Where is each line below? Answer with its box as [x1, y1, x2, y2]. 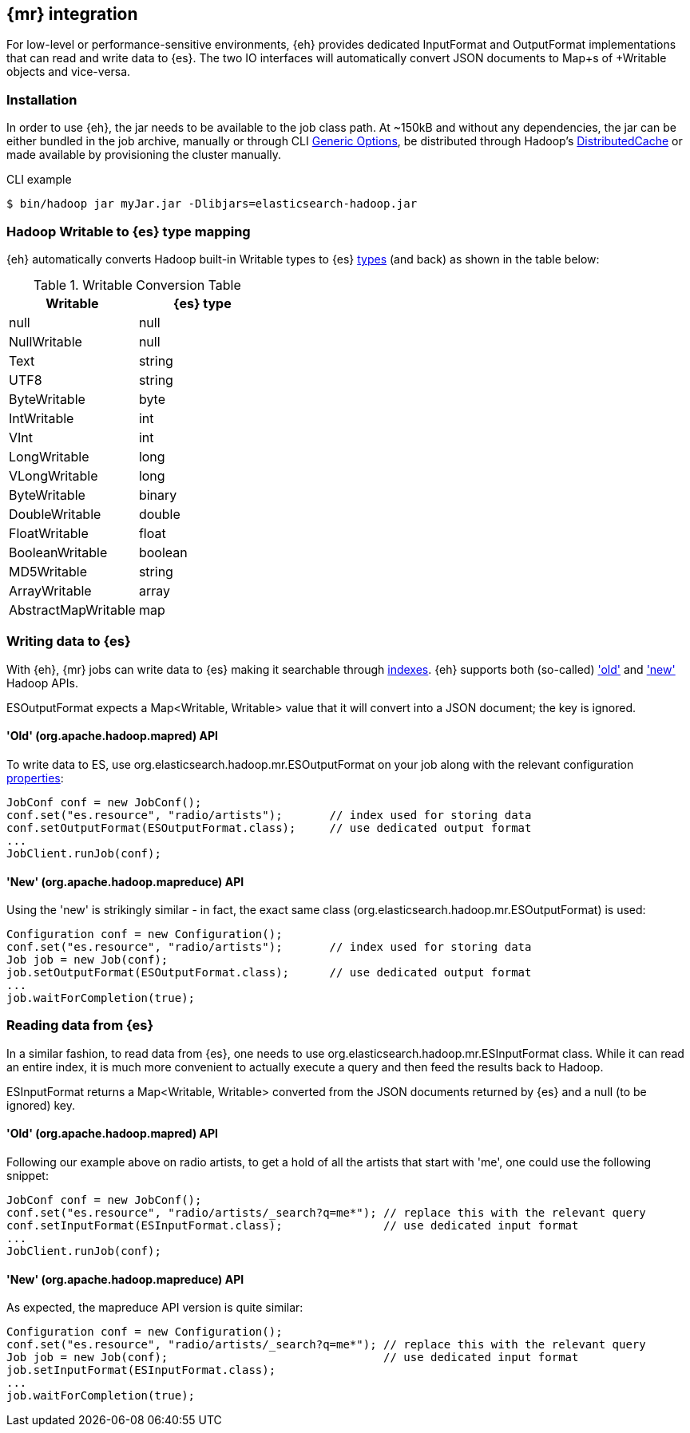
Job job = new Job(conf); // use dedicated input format [6, 1351, 579, 1364]
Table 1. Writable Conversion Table [33, 276, 241, 293]
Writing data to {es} [6, 633, 131, 650]
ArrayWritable [9, 582, 92, 599]
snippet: [6, 1169, 49, 1183]
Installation [6, 91, 77, 108]
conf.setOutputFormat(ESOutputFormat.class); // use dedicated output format [6, 821, 532, 834]
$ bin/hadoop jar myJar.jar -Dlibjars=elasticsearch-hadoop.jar [6, 197, 418, 211]
